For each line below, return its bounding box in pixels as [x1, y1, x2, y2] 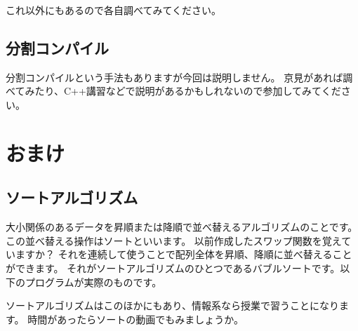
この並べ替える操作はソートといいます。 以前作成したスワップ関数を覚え [6, 233, 342, 248]
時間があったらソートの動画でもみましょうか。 [27, 311, 244, 326]
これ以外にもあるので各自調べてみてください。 [6, 3, 222, 17]
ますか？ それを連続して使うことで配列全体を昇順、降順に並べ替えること [15, 247, 352, 262]
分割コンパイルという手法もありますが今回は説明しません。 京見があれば [6, 69, 343, 84]
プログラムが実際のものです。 [25, 274, 162, 289]
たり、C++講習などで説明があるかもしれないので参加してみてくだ [34, 83, 341, 98]
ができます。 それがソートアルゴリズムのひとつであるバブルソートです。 [6, 260, 340, 275]
